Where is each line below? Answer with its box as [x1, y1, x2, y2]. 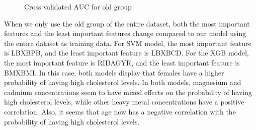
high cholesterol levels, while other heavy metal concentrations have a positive [4, 96, 244, 107]
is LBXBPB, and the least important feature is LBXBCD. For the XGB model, [4, 47, 249, 58]
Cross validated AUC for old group [24, 1, 132, 11]
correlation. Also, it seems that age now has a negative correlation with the [4, 106, 236, 116]
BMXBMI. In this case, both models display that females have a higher [4, 67, 224, 77]
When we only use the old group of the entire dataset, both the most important [4, 18, 250, 28]
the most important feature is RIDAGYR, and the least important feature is [4, 57, 240, 67]
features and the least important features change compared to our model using [4, 28, 246, 38]
